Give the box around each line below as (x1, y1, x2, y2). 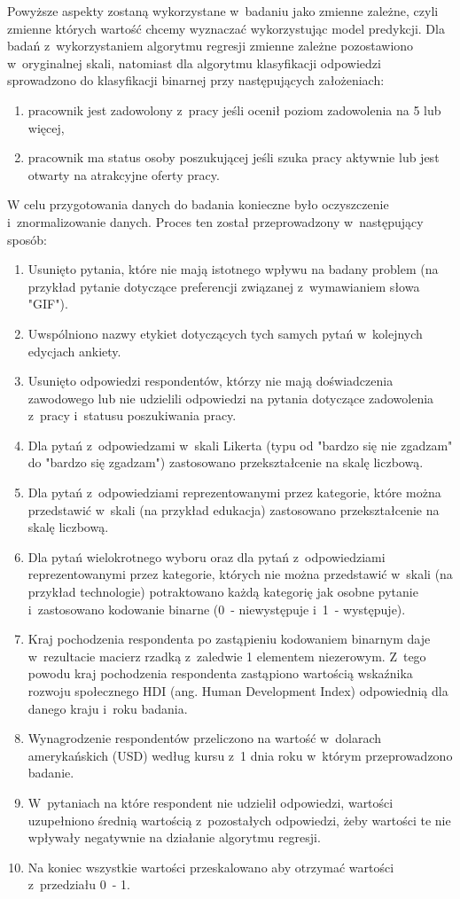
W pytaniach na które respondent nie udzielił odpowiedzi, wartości (27, 793, 394, 811)
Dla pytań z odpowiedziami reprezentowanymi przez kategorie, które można (27, 483, 441, 502)
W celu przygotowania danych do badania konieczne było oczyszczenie (7, 195, 389, 214)
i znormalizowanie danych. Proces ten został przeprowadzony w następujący (7, 212, 424, 231)
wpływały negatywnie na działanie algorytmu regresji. (27, 828, 321, 847)
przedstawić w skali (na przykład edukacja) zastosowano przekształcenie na (27, 500, 440, 519)
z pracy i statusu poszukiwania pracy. (27, 406, 237, 425)
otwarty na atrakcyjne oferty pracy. (27, 165, 220, 184)
